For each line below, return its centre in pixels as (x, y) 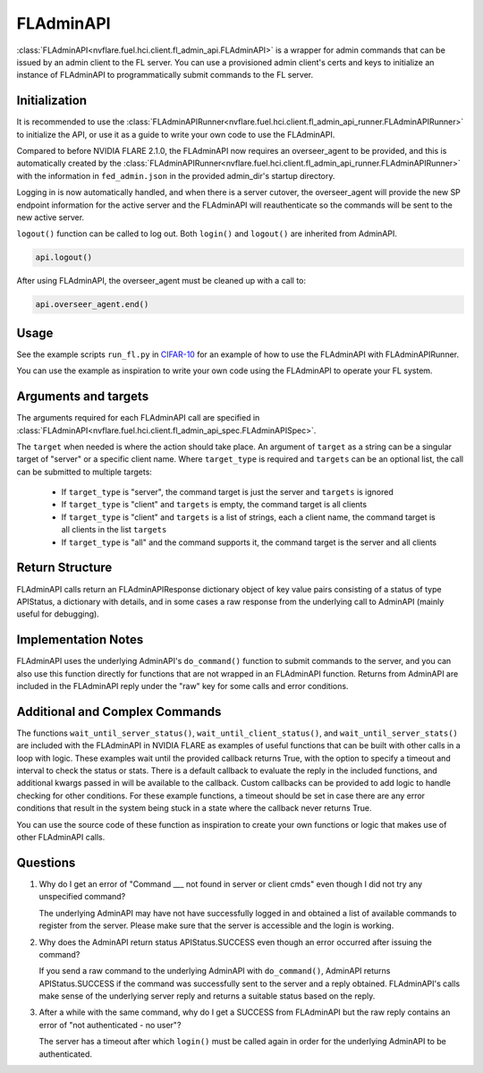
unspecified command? (82, 897)
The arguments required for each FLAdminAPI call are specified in (138, 418)
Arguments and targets (83, 397)
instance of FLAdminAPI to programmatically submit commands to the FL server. (165, 75)
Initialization (52, 101)
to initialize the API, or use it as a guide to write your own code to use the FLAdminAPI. (176, 134)
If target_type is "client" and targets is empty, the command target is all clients (214, 505)
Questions (46, 862)
